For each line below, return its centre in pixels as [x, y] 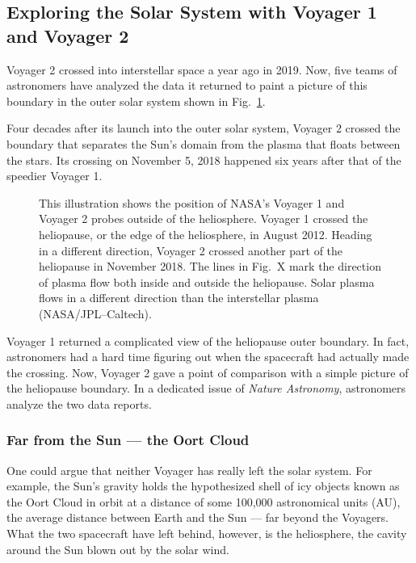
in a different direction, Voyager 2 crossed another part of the [191, 250]
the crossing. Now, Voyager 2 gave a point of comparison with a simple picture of [208, 372]
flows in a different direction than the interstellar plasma [179, 298]
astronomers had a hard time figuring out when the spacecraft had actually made [208, 357]
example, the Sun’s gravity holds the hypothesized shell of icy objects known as [203, 486]
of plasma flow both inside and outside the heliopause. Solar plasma [207, 281]
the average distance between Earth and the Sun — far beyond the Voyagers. [198, 517]
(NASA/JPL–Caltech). [95, 313]
